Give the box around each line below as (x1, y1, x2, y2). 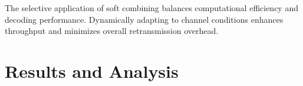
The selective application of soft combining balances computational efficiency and (5, 2, 298, 13)
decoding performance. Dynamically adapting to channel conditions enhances (5, 13, 284, 25)
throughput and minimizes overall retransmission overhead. (5, 25, 219, 37)
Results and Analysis (5, 59, 179, 82)
